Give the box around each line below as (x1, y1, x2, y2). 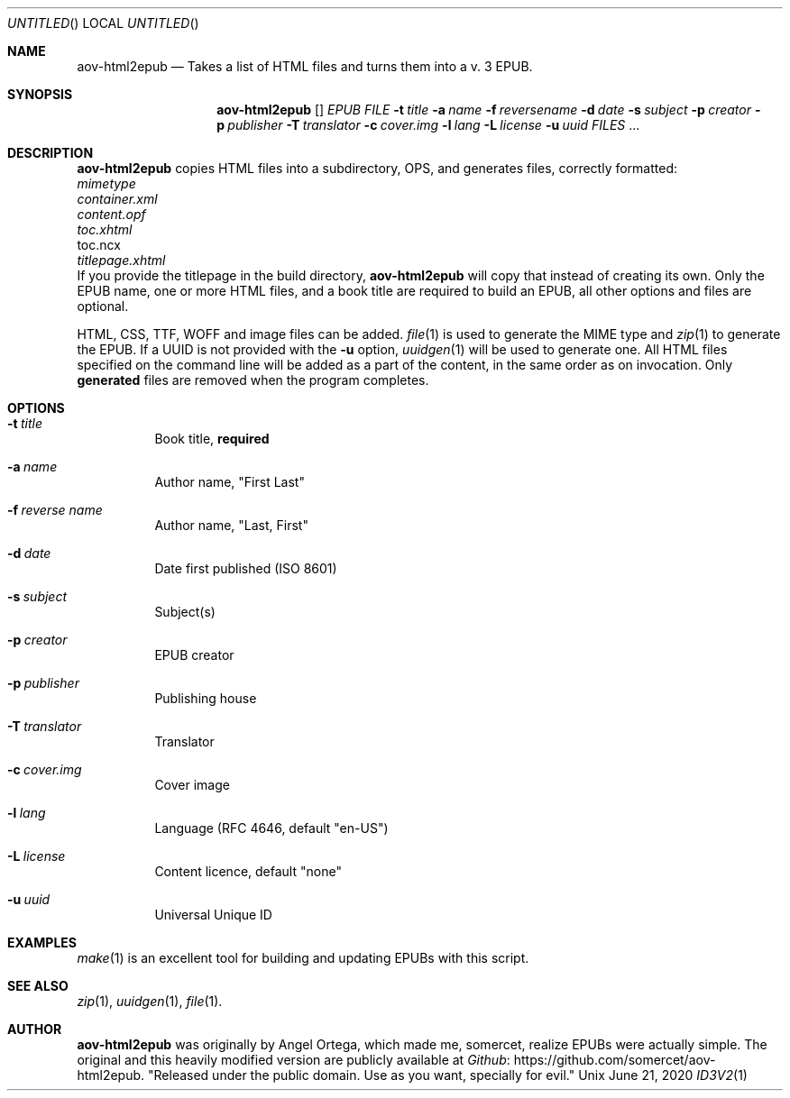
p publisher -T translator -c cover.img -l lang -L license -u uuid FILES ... (216, 117, 640, 133)
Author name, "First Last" (154, 474, 305, 490)
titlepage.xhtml (77, 252, 166, 268)
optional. (77, 298, 129, 314)
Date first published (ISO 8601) (154, 561, 337, 576)
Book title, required (154, 431, 270, 446)
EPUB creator (154, 647, 234, 663)
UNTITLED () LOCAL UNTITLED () (7, 15, 199, 31)
